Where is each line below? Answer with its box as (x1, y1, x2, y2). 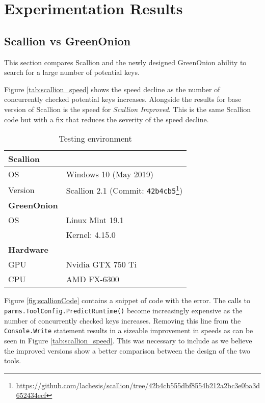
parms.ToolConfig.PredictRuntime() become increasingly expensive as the (4, 305, 243, 316)
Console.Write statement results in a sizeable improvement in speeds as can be (4, 325, 253, 336)
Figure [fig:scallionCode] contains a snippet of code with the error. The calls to (4, 295, 250, 306)
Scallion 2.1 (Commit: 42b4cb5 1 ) (66, 183, 183, 197)
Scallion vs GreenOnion (4, 33, 131, 48)
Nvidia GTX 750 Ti (66, 258, 137, 271)
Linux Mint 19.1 (66, 214, 124, 226)
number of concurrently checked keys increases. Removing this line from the (4, 315, 241, 326)
